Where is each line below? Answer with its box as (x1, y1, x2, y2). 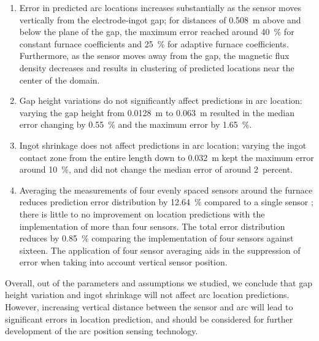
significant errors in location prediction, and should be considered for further (5, 312, 293, 325)
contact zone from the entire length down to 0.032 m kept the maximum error (19, 151, 314, 163)
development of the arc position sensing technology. (5, 324, 198, 337)
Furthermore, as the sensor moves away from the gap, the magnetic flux (19, 49, 290, 62)
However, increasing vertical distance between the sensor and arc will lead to (5, 300, 293, 313)
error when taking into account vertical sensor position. (19, 256, 228, 268)
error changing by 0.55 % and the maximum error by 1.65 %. (19, 118, 252, 131)
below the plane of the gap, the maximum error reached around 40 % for (19, 25, 294, 38)
